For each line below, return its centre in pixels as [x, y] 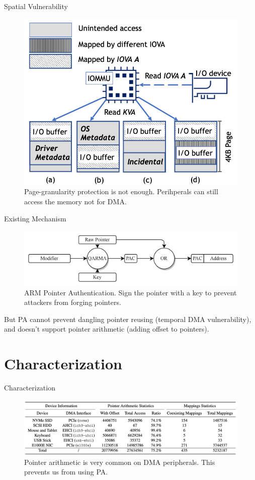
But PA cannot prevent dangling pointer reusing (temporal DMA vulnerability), [128, 319]
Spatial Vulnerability [36, 6]
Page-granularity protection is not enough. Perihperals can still [121, 191]
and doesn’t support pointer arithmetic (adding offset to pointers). [107, 329]
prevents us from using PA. [66, 472]
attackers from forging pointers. [73, 302]
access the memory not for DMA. [75, 201]
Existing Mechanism [35, 218]
